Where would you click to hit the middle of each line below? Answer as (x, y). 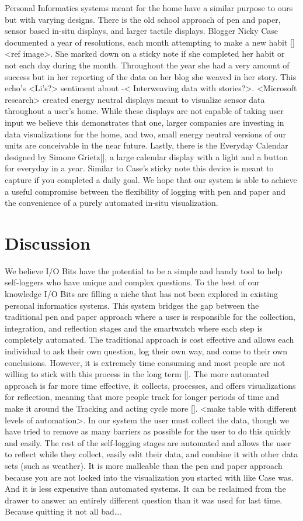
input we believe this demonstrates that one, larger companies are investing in (144, 122)
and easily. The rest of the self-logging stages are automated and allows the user (148, 442)
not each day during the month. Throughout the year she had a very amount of (147, 65)
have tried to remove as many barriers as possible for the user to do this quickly (148, 431)
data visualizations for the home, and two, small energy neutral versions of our (146, 134)
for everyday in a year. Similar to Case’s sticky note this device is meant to (139, 168)
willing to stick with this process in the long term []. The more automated (137, 374)
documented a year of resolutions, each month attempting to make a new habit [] (150, 42)
